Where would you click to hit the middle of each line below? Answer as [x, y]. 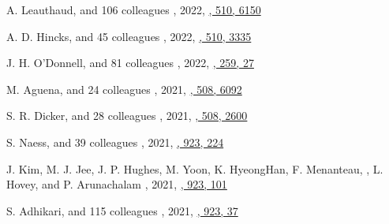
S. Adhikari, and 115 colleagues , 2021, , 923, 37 [122, 210]
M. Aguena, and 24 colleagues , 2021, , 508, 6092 [124, 89]
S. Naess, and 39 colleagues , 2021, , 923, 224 [115, 142]
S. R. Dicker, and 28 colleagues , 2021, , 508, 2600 [127, 116]
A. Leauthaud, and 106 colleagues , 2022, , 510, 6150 [134, 9]
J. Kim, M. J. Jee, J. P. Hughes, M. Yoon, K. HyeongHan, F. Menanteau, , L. [195, 168]
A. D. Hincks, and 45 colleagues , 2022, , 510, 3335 [129, 36]
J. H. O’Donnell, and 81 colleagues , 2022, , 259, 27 [130, 63]
